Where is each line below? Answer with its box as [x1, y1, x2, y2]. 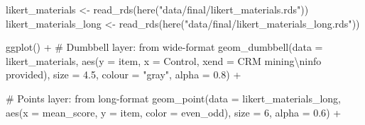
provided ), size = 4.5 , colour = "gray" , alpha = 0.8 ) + [6, 67, 241, 82]
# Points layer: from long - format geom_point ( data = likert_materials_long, [6, 90, 341, 105]
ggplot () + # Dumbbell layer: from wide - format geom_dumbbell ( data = [6, 40, 323, 54]
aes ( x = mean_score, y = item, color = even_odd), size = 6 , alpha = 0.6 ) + [6, 105, 342, 119]
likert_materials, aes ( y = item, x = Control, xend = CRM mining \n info [6, 53, 322, 68]
